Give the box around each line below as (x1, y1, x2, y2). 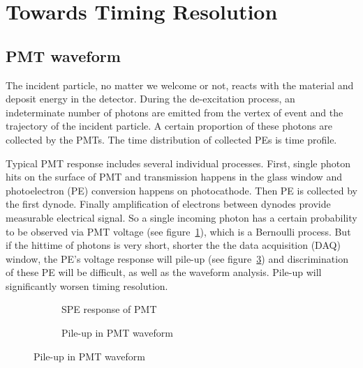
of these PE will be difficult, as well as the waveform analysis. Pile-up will (6, 265, 322, 279)
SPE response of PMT (61, 302, 157, 316)
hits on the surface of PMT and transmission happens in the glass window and (6, 169, 342, 184)
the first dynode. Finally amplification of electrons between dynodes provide (6, 197, 331, 211)
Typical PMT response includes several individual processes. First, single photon (6, 155, 350, 170)
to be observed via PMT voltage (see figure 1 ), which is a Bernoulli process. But (6, 224, 351, 238)
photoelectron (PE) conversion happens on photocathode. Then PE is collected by (6, 183, 357, 197)
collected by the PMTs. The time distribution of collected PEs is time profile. (6, 132, 337, 146)
